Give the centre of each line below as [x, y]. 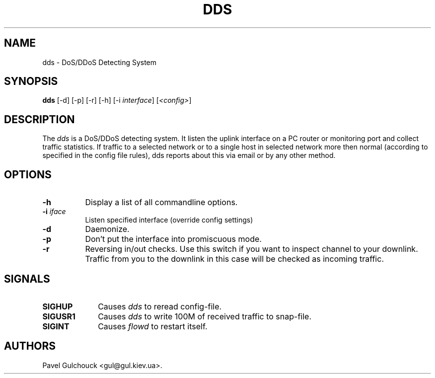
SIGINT [56, 326]
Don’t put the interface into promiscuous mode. [173, 239]
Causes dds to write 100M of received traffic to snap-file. [205, 316]
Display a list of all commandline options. [161, 202]
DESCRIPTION [39, 119]
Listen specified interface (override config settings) [169, 220]
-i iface [54, 212]
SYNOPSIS [31, 81]
